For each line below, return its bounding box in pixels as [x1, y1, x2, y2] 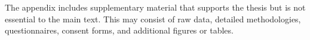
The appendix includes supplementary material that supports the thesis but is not [5, 1, 306, 13]
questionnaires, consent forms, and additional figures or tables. [5, 24, 234, 36]
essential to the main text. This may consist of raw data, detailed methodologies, [5, 12, 301, 25]
